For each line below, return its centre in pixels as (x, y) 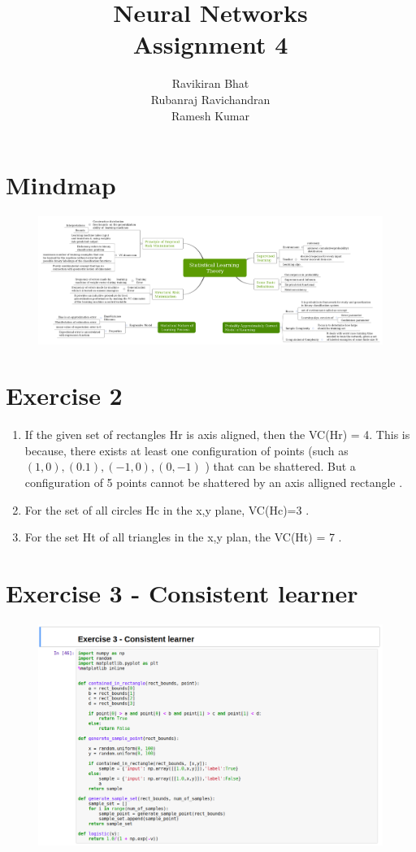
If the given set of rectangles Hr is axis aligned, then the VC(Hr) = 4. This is (217, 435)
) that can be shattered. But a (280, 466)
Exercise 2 (64, 396)
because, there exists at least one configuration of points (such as (186, 450)
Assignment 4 (210, 44)
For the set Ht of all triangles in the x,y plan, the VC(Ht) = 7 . (183, 537)
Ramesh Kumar (210, 115)
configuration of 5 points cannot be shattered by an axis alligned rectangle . (214, 483)
